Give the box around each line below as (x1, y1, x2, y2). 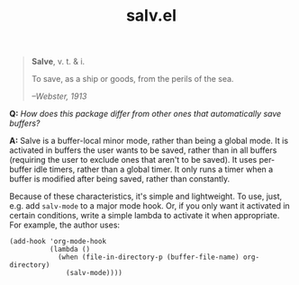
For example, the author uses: (9, 219, 120, 230)
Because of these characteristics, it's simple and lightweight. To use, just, (9, 191, 283, 202)
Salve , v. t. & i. (31, 56, 86, 67)
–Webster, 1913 (31, 91, 87, 102)
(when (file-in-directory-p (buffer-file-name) (57, 253, 240, 262)
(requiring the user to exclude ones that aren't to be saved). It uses (9, 155, 258, 165)
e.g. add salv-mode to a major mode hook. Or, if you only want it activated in (9, 200, 290, 211)
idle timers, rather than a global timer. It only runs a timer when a (33, 164, 274, 175)
